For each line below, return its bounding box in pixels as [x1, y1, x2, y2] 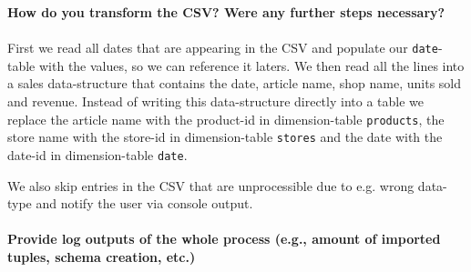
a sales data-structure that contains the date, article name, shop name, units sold [7, 74, 462, 93]
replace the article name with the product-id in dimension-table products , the [7, 109, 445, 128]
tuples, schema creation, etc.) [7, 247, 196, 266]
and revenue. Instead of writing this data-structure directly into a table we [7, 92, 424, 111]
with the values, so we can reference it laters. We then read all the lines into [38, 55, 465, 75]
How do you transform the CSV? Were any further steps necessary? [7, 3, 445, 21]
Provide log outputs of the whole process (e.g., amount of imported [7, 229, 441, 248]
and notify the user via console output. [36, 194, 253, 213]
